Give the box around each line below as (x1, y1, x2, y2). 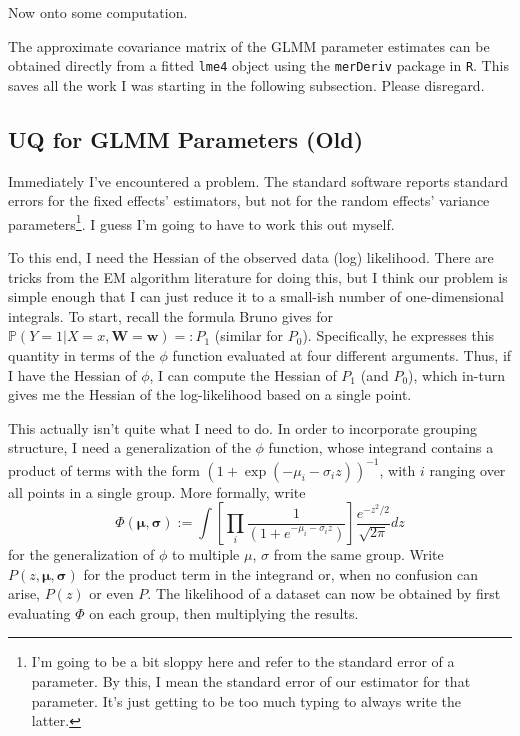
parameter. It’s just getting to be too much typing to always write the (31, 690, 462, 711)
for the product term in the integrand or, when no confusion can (83, 563, 479, 584)
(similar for (214, 325, 284, 346)
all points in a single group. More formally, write (8, 481, 306, 502)
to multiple (172, 544, 240, 565)
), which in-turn (408, 364, 505, 385)
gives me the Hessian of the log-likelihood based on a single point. (8, 384, 412, 405)
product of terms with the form (8, 459, 200, 480)
